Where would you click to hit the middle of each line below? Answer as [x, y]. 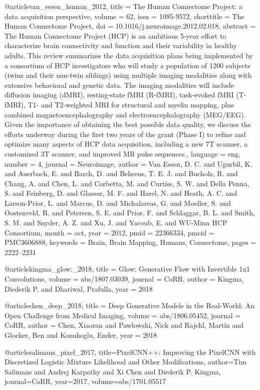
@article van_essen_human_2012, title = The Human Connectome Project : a [123, 6]
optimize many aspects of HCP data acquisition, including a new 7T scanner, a [126, 144]
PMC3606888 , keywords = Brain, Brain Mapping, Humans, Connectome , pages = [131, 242]
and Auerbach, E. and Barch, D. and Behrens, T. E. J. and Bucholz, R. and [121, 173]
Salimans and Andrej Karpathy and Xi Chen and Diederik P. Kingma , [113, 371]
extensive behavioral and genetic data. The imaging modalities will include [119, 85]
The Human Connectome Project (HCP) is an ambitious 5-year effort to [115, 35]
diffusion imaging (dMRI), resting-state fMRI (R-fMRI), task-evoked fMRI [119, 95]
